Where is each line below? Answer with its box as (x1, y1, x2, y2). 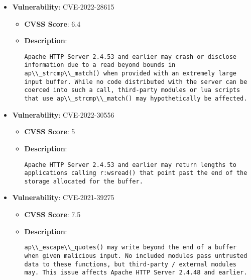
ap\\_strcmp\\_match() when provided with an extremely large (24, 70, 236, 77)
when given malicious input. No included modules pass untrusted (24, 252, 247, 259)
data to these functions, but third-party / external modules (24, 260, 236, 268)
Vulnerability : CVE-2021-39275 (12, 192, 114, 203)
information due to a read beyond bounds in (24, 61, 176, 69)
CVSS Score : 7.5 (24, 209, 81, 220)
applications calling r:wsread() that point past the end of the (24, 169, 247, 177)
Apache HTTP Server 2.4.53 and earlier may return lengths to (24, 161, 236, 168)
